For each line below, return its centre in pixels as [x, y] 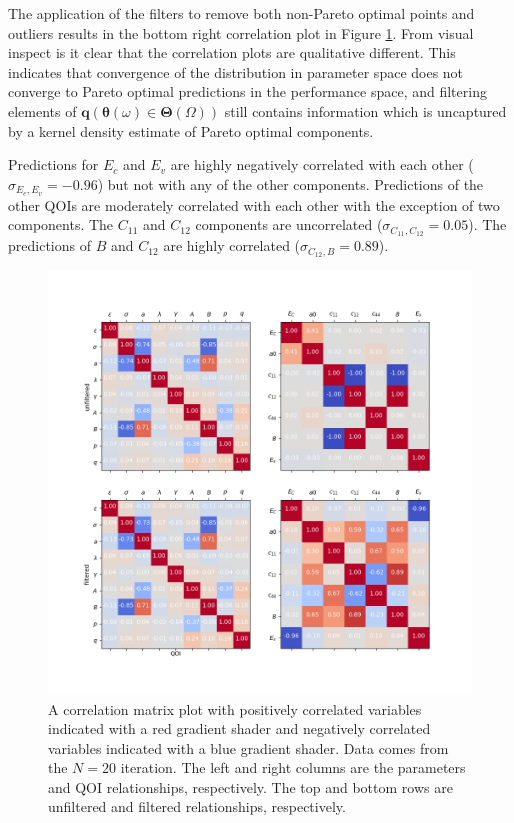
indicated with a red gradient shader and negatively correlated [239, 728]
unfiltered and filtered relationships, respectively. [197, 806]
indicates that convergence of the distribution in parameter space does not [236, 71]
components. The [61, 224]
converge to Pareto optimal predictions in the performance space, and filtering [247, 91]
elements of [42, 110]
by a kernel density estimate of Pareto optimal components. [191, 130]
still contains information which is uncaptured [365, 110]
